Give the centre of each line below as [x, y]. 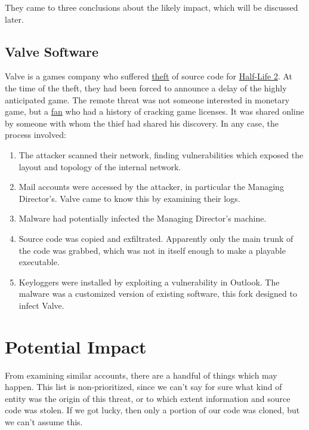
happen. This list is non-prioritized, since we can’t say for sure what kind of [143, 387]
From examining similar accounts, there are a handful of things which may [141, 375]
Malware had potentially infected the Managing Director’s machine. [143, 218]
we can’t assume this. [44, 421]
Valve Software [52, 51]
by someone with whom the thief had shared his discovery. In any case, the [142, 123]
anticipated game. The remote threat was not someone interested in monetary [147, 99]
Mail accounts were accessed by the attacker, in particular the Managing [151, 187]
